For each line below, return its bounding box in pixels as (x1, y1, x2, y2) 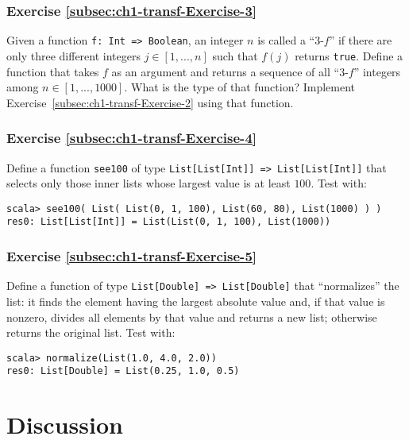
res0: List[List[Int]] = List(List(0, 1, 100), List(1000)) (6, 216, 331, 228)
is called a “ (257, 32, 315, 48)
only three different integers (6, 47, 141, 64)
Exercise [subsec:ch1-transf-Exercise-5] (6, 246, 257, 266)
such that (212, 47, 258, 64)
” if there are (329, 32, 392, 48)
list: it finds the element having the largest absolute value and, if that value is (6, 292, 385, 309)
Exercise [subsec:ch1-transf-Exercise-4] (6, 128, 257, 148)
